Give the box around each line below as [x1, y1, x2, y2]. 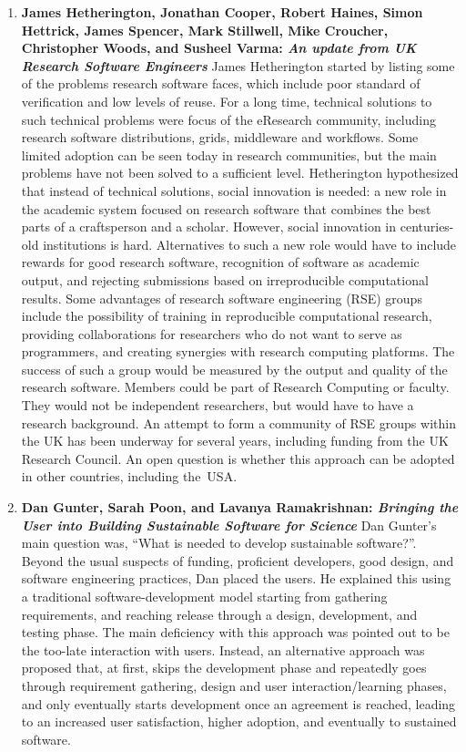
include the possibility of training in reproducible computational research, [21, 306, 432, 325]
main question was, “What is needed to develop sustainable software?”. [21, 533, 417, 552]
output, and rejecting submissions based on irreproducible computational [21, 270, 429, 289]
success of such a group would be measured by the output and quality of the [21, 359, 448, 378]
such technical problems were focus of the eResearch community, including [21, 109, 436, 129]
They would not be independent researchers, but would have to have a [21, 396, 414, 415]
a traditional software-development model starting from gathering [21, 587, 388, 605]
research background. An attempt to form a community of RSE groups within [21, 413, 456, 432]
